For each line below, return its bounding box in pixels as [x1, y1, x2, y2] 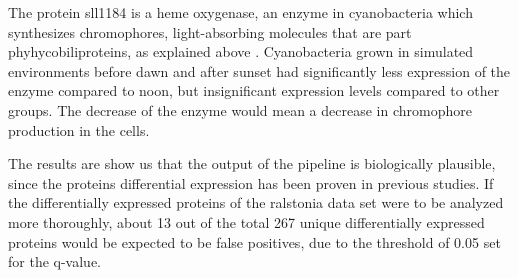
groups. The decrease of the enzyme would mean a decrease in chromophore [8, 99, 472, 120]
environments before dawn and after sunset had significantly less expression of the [8, 60, 511, 81]
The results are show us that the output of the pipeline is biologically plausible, [8, 153, 496, 174]
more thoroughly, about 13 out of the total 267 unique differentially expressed [8, 211, 485, 232]
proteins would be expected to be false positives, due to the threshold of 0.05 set [8, 231, 501, 252]
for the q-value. [8, 251, 101, 272]
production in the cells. [8, 119, 150, 140]
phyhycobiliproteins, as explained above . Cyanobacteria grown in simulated [8, 41, 474, 62]
